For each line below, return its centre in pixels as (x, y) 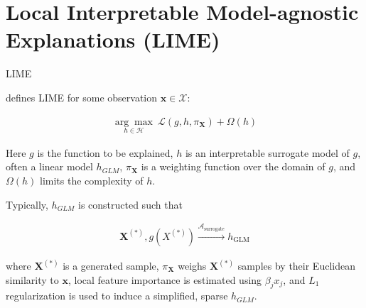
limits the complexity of (92, 180)
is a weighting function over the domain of (233, 166)
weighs (192, 266)
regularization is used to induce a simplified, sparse (117, 296)
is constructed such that (130, 204)
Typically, (27, 204)
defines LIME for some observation (82, 97)
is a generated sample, (111, 266)
